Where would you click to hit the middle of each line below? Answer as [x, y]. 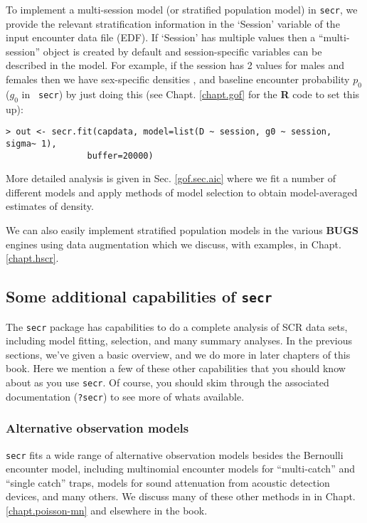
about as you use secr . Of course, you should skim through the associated [167, 382]
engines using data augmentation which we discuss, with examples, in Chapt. [174, 244]
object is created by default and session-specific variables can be [182, 51]
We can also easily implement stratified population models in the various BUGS [182, 229]
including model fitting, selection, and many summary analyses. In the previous [179, 340]
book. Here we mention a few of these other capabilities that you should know [176, 368]
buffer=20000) [120, 155]
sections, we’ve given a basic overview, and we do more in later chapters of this [178, 354]
